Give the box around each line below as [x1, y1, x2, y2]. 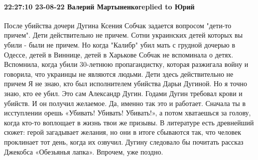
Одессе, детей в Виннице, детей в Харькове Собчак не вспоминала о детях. [4, 49, 234, 59]
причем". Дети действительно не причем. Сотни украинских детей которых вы [4, 30, 243, 40]
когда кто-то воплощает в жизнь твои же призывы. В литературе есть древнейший [4, 117, 254, 127]
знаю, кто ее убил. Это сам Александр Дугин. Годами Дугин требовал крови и [4, 88, 243, 98]
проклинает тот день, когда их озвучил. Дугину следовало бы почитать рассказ [4, 136, 244, 147]
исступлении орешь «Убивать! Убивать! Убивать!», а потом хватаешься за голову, [4, 107, 251, 118]
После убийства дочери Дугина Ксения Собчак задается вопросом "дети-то [4, 20, 232, 30]
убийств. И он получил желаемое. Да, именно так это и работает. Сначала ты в [4, 98, 246, 108]
